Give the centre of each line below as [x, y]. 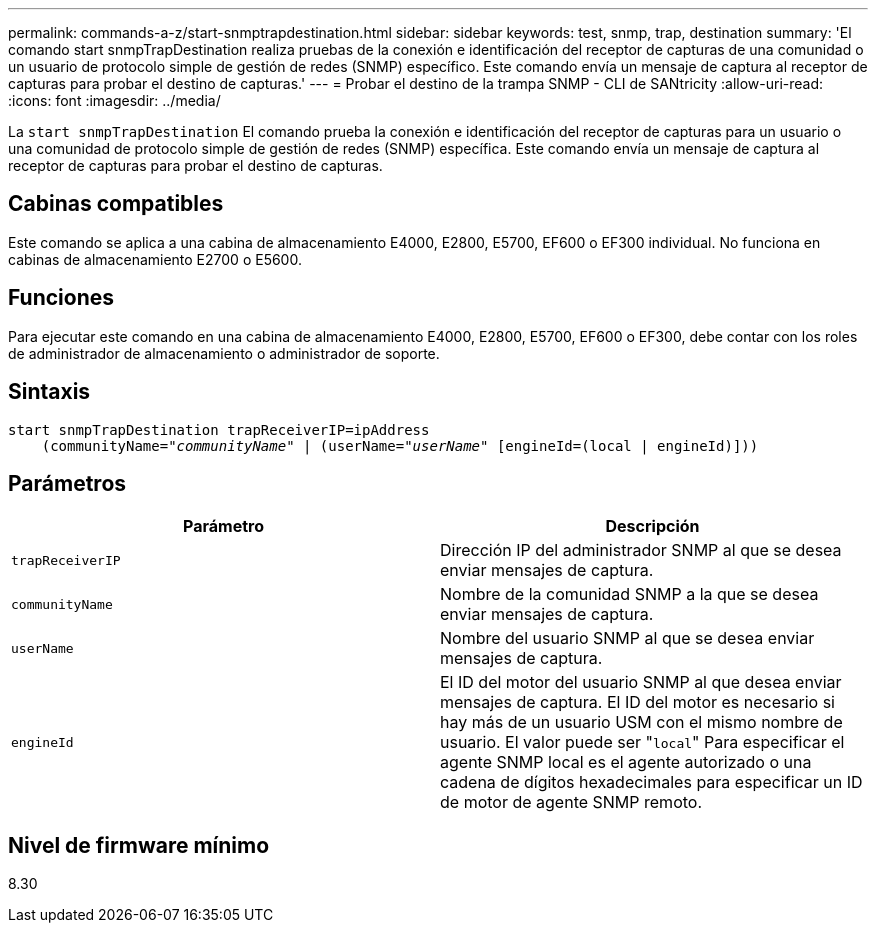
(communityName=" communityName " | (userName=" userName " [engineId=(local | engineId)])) [400, 445]
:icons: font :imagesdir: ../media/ [114, 100]
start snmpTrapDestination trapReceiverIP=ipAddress [219, 429]
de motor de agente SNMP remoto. [571, 802]
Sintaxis [49, 392]
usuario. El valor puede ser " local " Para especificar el [642, 742]
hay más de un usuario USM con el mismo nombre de [641, 722]
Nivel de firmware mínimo [139, 845]
